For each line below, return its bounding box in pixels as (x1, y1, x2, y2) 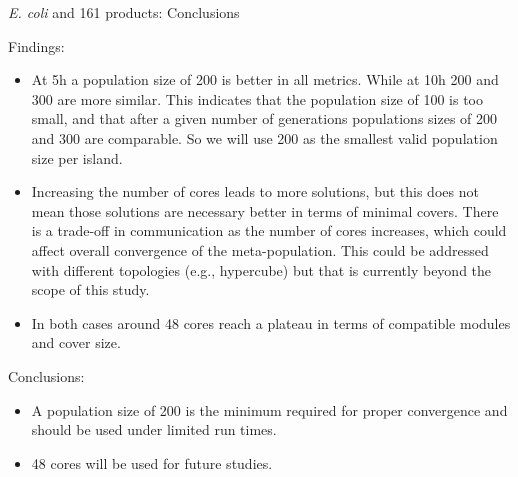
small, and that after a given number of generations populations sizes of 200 (31, 108, 498, 129)
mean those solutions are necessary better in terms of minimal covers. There (31, 200, 499, 221)
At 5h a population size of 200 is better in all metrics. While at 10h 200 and (31, 69, 499, 90)
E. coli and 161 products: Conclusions (8, 2, 240, 22)
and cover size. (31, 332, 121, 353)
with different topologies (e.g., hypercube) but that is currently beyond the (31, 259, 492, 280)
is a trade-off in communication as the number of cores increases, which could (31, 220, 507, 241)
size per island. (31, 147, 123, 168)
